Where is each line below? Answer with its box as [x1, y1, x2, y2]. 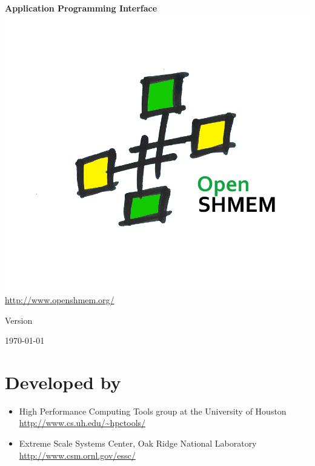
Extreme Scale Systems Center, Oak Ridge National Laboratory [19, 437, 257, 450]
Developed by [5, 369, 121, 394]
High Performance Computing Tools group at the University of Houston [19, 404, 287, 417]
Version [5, 313, 33, 326]
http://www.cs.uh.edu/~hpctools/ [19, 416, 146, 429]
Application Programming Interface [5, 2, 157, 14]
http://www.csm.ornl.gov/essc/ [19, 448, 136, 461]
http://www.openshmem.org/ [5, 293, 114, 306]
